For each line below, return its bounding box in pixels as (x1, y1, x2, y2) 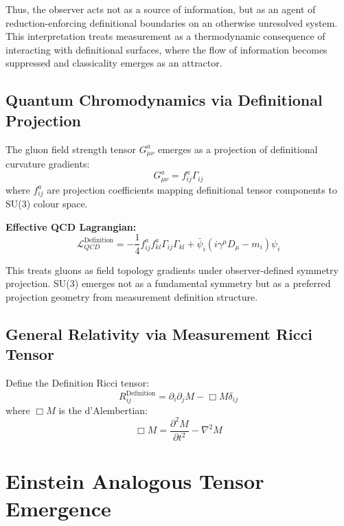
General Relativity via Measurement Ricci (5, 323, 312, 344)
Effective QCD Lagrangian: (5, 219, 137, 233)
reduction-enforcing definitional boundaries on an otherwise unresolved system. (5, 15, 338, 30)
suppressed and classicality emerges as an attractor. (5, 56, 222, 70)
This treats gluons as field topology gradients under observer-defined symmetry (5, 262, 339, 277)
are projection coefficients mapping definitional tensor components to (47, 182, 337, 196)
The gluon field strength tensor (5, 141, 137, 156)
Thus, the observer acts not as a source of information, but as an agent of (5, 2, 316, 16)
